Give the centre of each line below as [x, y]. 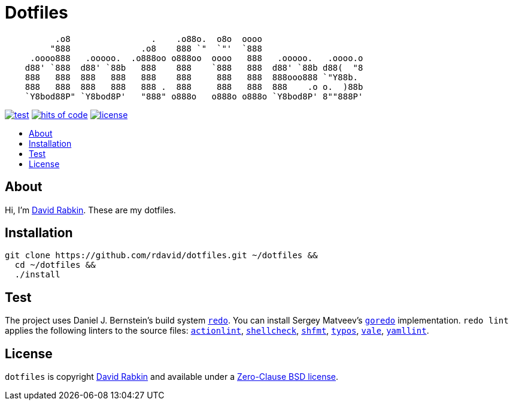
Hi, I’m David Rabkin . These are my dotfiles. [90, 210]
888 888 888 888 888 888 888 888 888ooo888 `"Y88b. [192, 77]
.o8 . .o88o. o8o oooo [159, 39]
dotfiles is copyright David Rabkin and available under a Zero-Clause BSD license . [172, 377]
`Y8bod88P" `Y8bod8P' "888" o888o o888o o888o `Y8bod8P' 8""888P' [194, 96]
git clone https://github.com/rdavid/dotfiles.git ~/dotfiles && [161, 256]
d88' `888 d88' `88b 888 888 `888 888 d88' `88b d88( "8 [194, 67]
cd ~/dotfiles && [55, 265]
